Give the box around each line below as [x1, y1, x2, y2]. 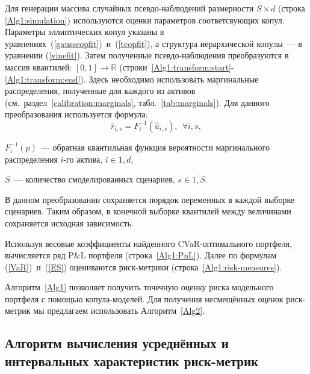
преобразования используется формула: [5, 108, 148, 120]
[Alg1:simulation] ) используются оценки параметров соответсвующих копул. [5, 13, 285, 26]
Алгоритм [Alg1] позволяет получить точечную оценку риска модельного [5, 281, 274, 293]
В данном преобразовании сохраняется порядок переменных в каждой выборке [5, 193, 295, 205]
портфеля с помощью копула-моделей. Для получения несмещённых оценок [5, 292, 284, 305]
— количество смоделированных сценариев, [14, 173, 175, 185]
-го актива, [63, 152, 103, 165]
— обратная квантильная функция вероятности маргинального [41, 140, 270, 153]
